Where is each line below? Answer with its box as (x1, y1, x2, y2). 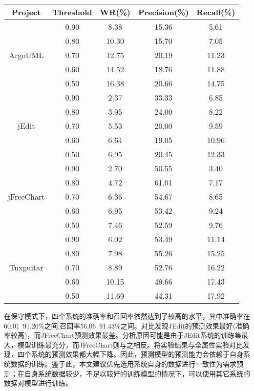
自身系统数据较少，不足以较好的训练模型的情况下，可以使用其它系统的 (24, 368, 250, 378)
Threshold (52, 6, 92, 18)
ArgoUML (9, 49, 44, 61)
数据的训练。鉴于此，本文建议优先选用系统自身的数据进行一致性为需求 (10, 358, 236, 369)
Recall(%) (196, 6, 235, 18)
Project (12, 6, 41, 18)
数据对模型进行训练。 (4, 378, 72, 388)
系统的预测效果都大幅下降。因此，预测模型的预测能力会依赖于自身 (31, 349, 243, 359)
